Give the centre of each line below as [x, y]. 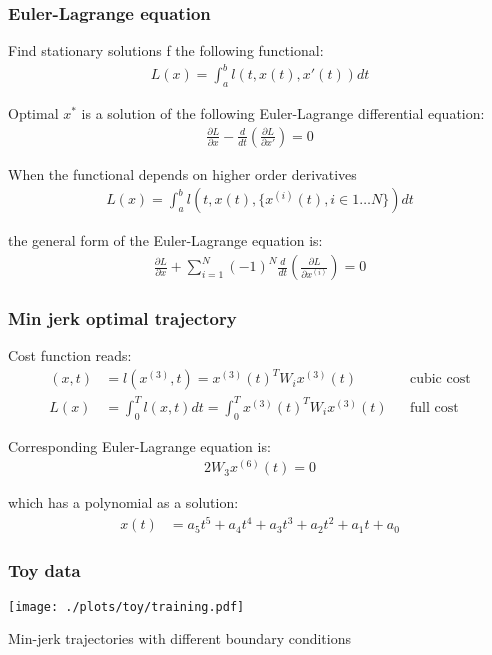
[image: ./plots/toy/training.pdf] [126, 606]
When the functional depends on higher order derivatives [182, 173]
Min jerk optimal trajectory [122, 317]
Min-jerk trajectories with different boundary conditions [180, 638]
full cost [434, 407]
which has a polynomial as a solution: [123, 502]
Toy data [44, 570]
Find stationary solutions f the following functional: [166, 50]
